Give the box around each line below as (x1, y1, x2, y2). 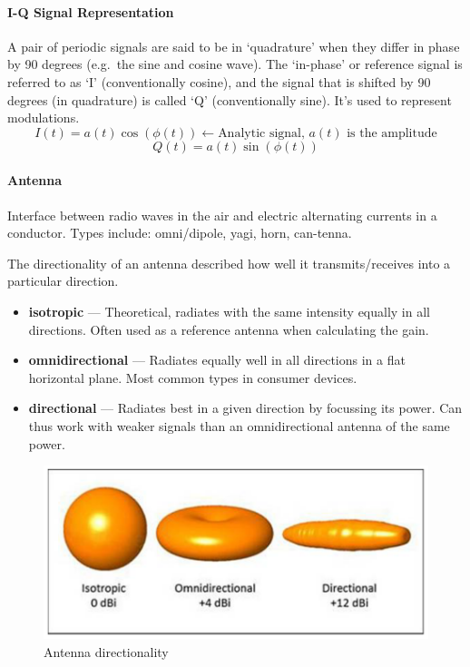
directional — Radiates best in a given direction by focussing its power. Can (28, 398, 463, 417)
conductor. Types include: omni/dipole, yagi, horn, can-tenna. (7, 223, 352, 242)
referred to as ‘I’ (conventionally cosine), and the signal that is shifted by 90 (7, 72, 431, 91)
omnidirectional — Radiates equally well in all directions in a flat (28, 350, 406, 369)
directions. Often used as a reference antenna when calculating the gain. (28, 319, 429, 338)
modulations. (7, 108, 80, 127)
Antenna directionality (44, 642, 169, 662)
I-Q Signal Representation (7, 2, 174, 21)
